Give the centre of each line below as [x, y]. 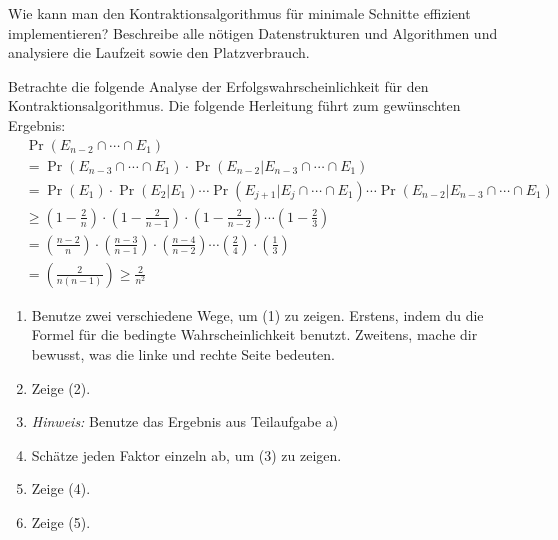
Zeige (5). [61, 521]
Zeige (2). [61, 387]
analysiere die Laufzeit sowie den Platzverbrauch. [159, 52]
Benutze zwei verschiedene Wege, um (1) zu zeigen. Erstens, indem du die [257, 314]
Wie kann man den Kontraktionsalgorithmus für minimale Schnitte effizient [239, 13]
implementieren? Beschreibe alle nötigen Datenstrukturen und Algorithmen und [253, 32]
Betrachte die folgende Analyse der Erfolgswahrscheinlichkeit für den [218, 85]
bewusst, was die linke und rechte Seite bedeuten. [183, 353]
